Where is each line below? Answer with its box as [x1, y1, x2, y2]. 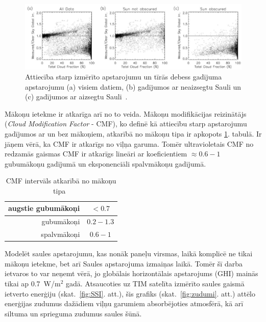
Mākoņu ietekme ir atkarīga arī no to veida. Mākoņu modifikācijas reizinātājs [5, 108, 247, 119]
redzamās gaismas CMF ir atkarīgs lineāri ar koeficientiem [5, 148, 187, 159]
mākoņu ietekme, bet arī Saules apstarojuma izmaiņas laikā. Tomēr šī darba [5, 258, 243, 269]
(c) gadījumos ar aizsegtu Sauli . [25, 91, 128, 102]
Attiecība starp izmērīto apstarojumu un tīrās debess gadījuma [25, 71, 222, 82]
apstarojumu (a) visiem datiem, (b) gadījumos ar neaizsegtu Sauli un [25, 81, 241, 92]
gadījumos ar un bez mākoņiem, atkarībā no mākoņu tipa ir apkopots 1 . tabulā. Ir [5, 128, 262, 139]
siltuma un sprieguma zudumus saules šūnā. [5, 308, 142, 318]
